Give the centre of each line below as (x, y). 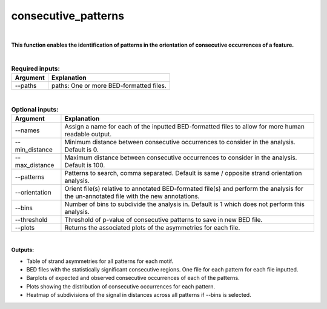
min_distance (34, 150)
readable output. (88, 134)
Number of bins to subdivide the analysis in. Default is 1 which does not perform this (185, 204)
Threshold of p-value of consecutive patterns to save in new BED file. (163, 219)
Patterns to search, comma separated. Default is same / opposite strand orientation (183, 173)
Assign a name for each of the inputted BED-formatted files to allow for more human (185, 126)
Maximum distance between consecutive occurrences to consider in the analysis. (181, 158)
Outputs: (23, 250)
